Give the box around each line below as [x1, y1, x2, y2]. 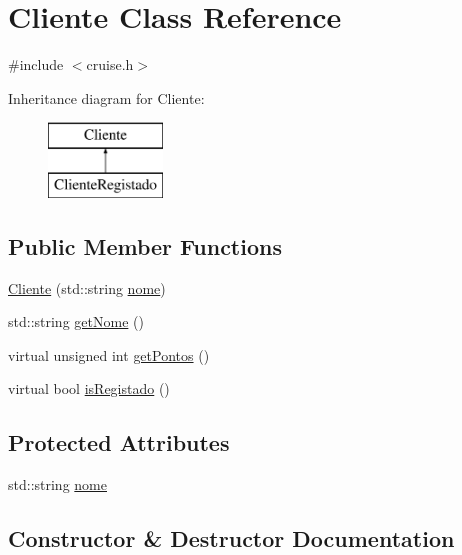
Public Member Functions [8, 230, 282, 261]
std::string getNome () [8, 311, 144, 332]
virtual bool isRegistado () [8, 378, 170, 399]
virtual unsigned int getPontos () [8, 344, 210, 365]
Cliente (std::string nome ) [8, 277, 166, 298]
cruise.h [86, 54, 134, 75]
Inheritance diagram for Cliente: [8, 87, 205, 108]
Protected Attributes [8, 427, 230, 458]
